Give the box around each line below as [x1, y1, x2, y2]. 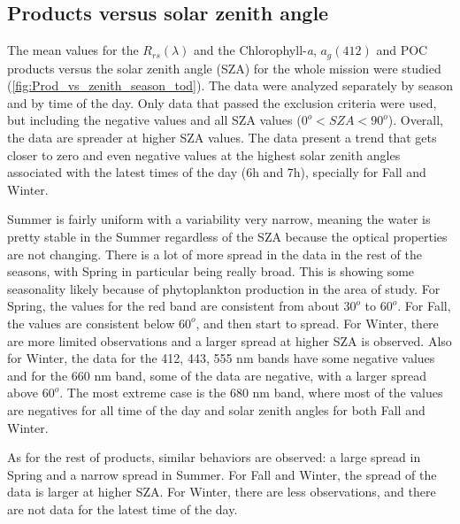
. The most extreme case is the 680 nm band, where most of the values [59, 383, 443, 402]
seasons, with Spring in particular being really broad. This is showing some [7, 262, 415, 281]
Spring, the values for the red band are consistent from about [7, 297, 340, 315]
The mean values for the [7, 41, 139, 59]
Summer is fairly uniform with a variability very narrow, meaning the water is [7, 210, 431, 228]
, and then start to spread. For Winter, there [195, 313, 439, 332]
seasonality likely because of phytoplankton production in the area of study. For [7, 279, 441, 297]
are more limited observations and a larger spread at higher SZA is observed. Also [7, 331, 452, 350]
